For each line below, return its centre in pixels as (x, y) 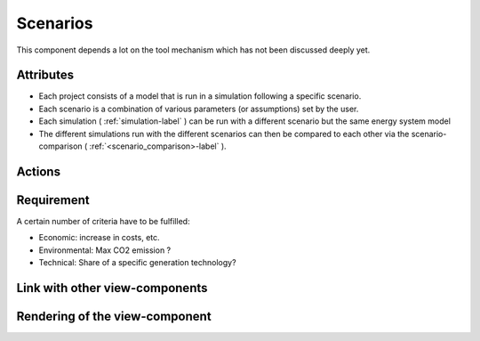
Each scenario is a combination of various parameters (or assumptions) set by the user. (199, 109)
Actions (39, 171)
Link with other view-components (112, 288)
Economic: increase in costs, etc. (99, 238)
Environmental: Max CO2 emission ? (105, 250)
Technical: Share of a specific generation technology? (137, 263)
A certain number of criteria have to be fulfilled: (103, 221)
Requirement (53, 200)
